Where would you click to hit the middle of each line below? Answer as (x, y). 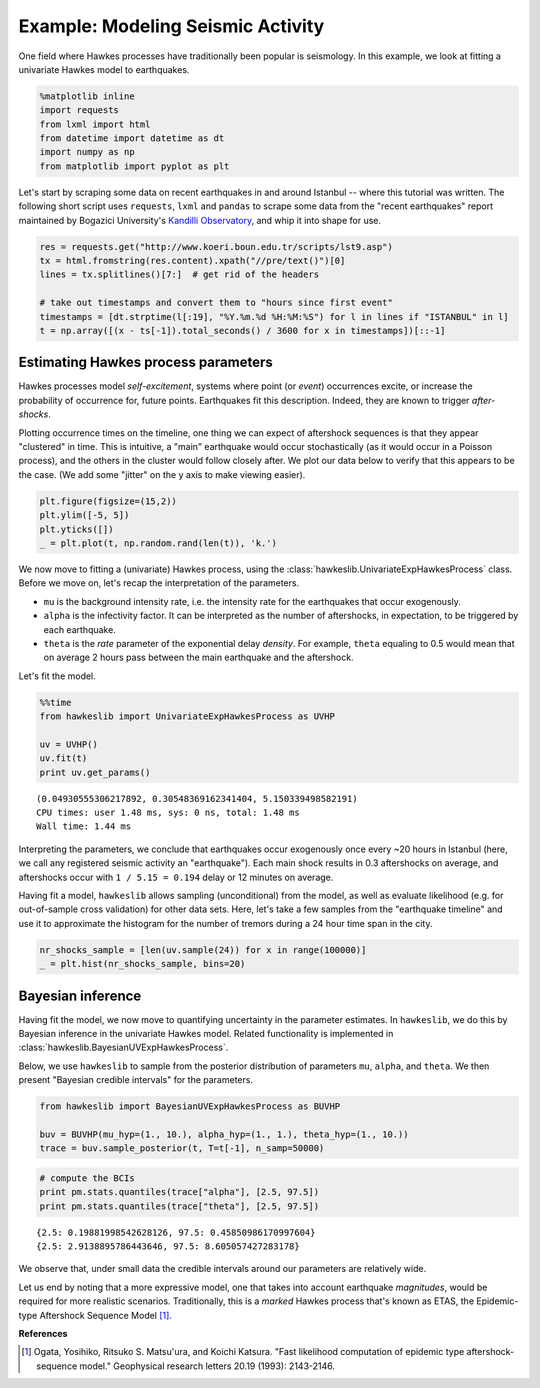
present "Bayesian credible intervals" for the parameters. (136, 1080)
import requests (79, 110)
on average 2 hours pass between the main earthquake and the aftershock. (198, 657)
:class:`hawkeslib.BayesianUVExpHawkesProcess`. (123, 1047)
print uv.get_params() (95, 772)
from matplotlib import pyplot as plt (134, 166)
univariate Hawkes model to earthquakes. (104, 69)
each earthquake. (80, 629)
